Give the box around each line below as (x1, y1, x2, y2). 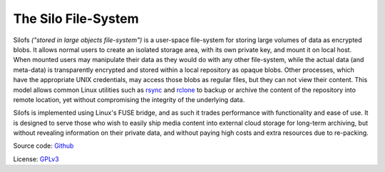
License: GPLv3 (13, 154, 60, 163)
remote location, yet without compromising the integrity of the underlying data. (13, 95, 245, 103)
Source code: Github (13, 141, 74, 150)
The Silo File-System (13, 11, 139, 26)
